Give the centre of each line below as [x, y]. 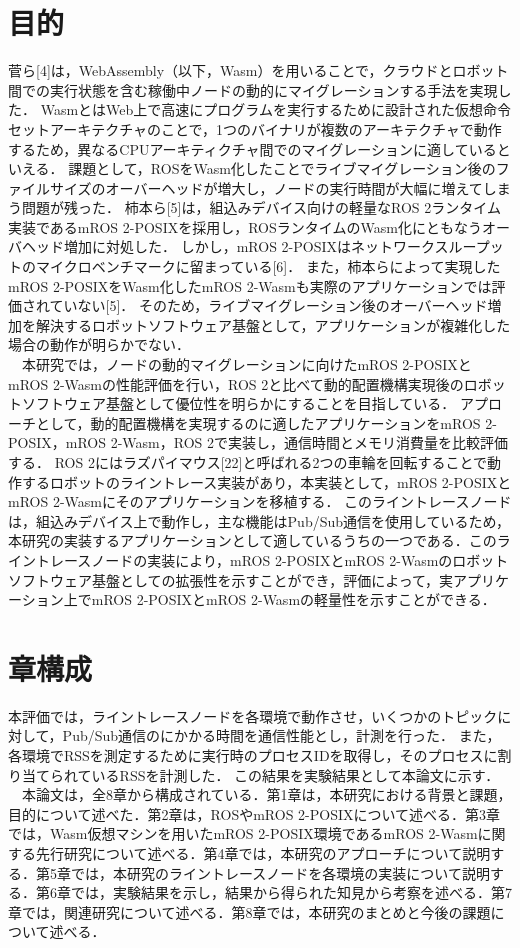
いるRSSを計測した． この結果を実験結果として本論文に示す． [295, 774]
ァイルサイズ [50, 187]
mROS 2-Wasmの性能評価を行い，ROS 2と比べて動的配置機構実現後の [236, 383]
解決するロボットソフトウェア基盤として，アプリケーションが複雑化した [273, 324]
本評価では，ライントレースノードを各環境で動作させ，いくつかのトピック [253, 715]
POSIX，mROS [57, 442]
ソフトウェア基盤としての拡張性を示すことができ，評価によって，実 [231, 579]
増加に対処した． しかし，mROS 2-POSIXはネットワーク [249, 246]
